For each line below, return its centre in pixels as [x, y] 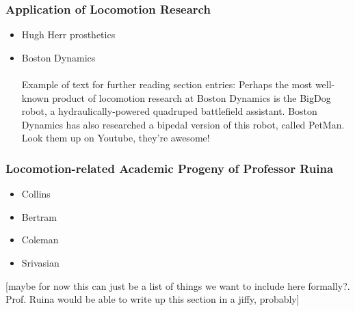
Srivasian [40, 262]
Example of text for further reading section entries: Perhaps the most [167, 84]
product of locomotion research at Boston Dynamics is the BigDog [192, 97]
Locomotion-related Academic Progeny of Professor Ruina [170, 168]
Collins [36, 194]
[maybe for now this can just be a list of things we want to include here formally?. [178, 285]
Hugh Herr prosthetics [68, 35]
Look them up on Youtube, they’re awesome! [116, 138]
